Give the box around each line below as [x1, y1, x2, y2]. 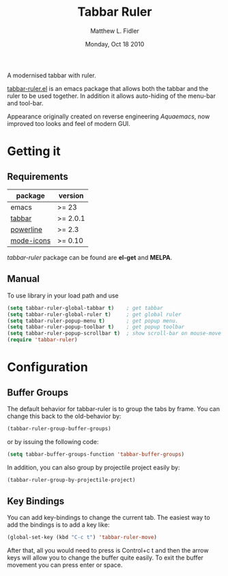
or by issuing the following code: [7, 437, 99, 445]
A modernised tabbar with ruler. [7, 71, 97, 79]
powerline [10, 224, 43, 234]
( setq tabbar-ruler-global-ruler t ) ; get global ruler [7, 311, 182, 318]
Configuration [7, 360, 89, 375]
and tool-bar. [7, 99, 44, 107]
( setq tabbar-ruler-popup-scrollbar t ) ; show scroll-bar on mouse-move [7, 330, 222, 337]
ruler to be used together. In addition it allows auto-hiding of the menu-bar [7, 92, 216, 100]
